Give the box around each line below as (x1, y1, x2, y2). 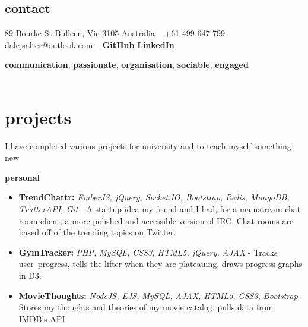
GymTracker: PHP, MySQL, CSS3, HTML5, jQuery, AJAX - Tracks (18, 246, 278, 258)
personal (5, 171, 40, 183)
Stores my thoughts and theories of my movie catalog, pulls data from (18, 301, 274, 313)
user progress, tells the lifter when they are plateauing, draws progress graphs (18, 257, 303, 270)
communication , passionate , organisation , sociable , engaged (5, 58, 249, 71)
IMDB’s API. (18, 312, 68, 325)
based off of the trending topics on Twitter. (18, 226, 176, 238)
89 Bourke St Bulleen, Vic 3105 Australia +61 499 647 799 (5, 27, 226, 39)
